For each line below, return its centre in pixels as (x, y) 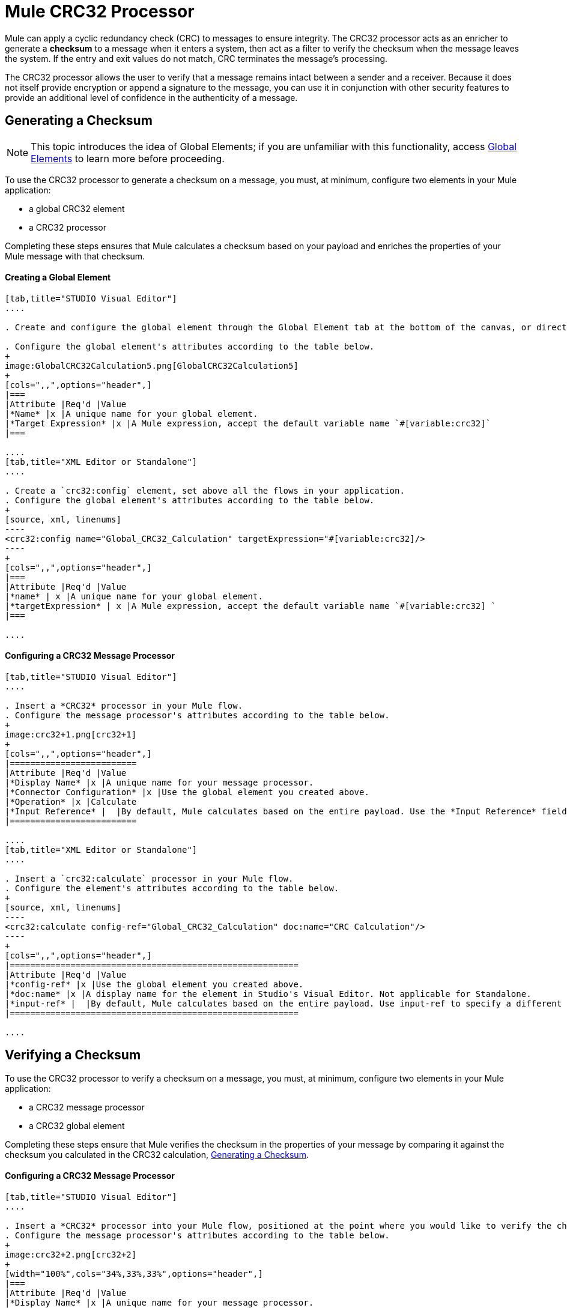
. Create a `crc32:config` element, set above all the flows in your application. (205, 490)
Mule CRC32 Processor (100, 11)
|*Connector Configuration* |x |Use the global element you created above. (187, 792)
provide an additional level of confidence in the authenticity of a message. (151, 97)
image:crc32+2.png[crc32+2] (71, 1255)
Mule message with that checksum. (75, 256)
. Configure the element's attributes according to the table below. (172, 889)
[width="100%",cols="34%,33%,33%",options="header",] (134, 1274)
